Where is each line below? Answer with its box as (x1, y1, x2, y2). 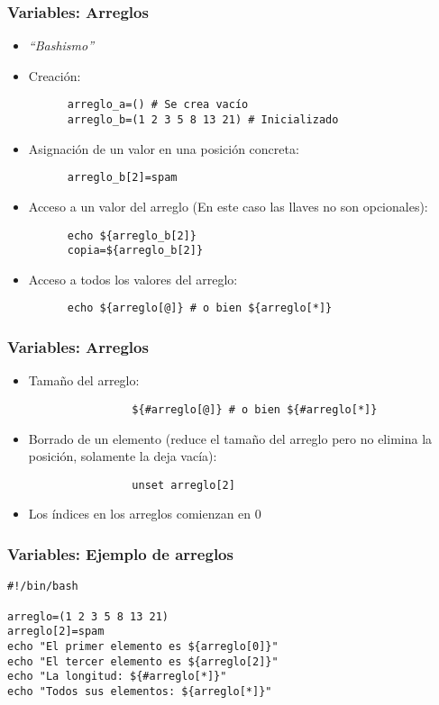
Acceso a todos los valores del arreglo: (28, 269, 238, 288)
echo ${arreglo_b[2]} (67, 229, 197, 242)
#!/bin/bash (7, 580, 78, 593)
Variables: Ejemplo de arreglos (7, 542, 233, 565)
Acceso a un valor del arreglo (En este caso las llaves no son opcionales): (28, 196, 428, 215)
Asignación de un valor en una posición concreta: (28, 139, 299, 158)
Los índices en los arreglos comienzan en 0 (28, 504, 261, 523)
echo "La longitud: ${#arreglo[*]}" (7, 670, 227, 683)
